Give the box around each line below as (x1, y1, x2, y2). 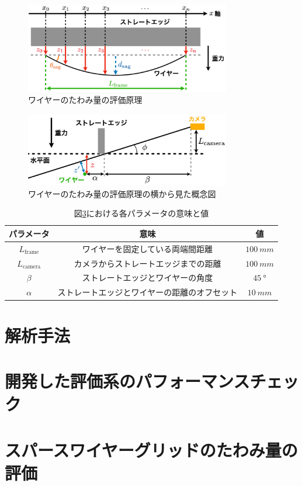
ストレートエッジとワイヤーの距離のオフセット (57, 286, 238, 298)
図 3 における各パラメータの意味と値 (74, 207, 209, 219)
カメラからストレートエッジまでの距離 (74, 257, 221, 269)
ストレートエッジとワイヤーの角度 (82, 271, 213, 284)
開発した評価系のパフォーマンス (5, 368, 250, 392)
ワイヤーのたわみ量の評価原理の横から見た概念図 (28, 187, 216, 199)
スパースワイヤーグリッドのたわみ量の (5, 437, 298, 461)
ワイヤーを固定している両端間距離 (82, 242, 213, 254)
